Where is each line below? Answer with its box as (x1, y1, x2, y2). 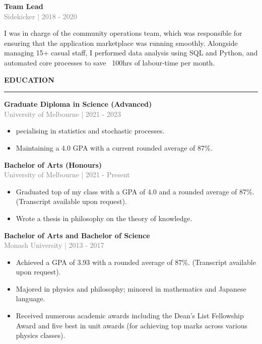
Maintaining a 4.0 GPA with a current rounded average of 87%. (16, 142, 213, 153)
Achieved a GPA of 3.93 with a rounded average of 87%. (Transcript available (16, 256, 256, 267)
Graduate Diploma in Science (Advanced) (4, 99, 152, 109)
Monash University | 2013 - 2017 (4, 240, 104, 250)
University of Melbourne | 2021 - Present (4, 169, 130, 180)
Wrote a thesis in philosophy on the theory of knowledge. (16, 213, 192, 223)
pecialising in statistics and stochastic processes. (16, 125, 165, 136)
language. (16, 293, 45, 304)
